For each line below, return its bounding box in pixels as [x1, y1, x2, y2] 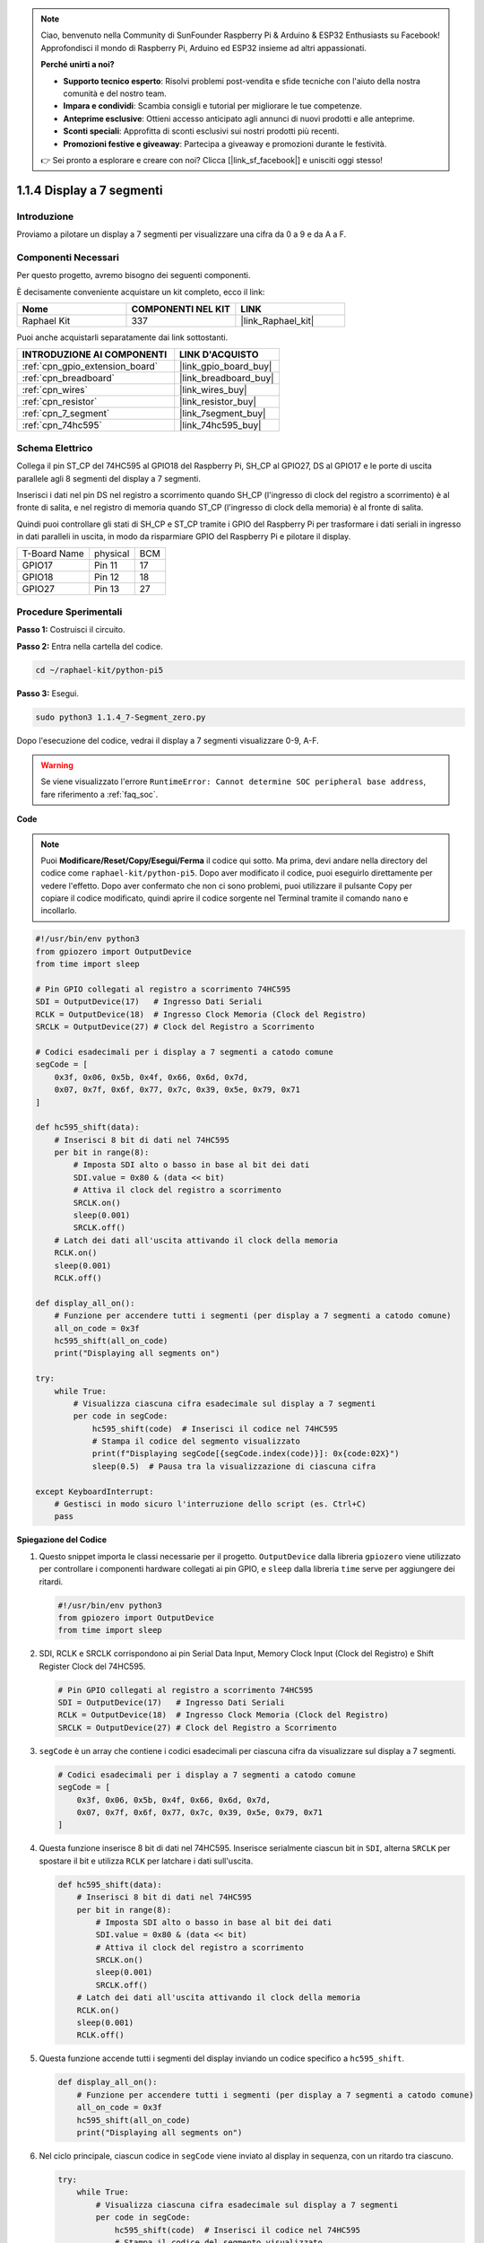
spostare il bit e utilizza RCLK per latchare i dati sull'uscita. [39, 1855, 254, 1866]
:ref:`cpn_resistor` [22, 396, 98, 408]
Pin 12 [94, 571, 120, 583]
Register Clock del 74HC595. [39, 1661, 146, 1671]
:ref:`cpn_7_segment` [22, 407, 110, 420]
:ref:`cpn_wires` [22, 384, 89, 397]
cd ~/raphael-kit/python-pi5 [35, 665, 164, 675]
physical [94, 547, 130, 560]
